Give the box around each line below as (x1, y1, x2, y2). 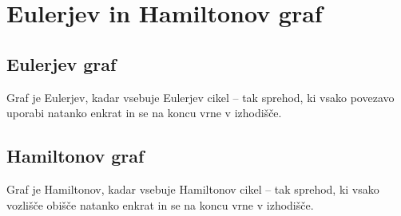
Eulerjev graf (6, 51, 117, 76)
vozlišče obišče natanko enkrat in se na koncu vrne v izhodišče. (6, 196, 314, 213)
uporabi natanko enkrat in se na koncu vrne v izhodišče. (6, 104, 282, 121)
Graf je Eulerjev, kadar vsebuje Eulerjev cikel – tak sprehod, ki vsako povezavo (6, 88, 395, 105)
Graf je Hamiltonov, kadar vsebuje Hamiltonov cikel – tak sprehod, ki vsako (6, 180, 379, 197)
